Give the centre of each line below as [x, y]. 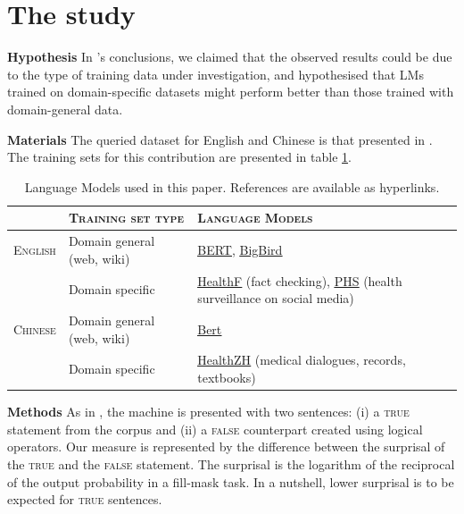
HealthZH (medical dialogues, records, [302, 360]
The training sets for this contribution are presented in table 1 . [179, 157]
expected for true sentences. [85, 499]
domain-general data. [65, 109]
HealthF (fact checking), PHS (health [300, 280]
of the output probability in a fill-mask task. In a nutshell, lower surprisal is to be [231, 481]
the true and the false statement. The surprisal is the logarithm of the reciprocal [231, 463]
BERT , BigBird [240, 249]
